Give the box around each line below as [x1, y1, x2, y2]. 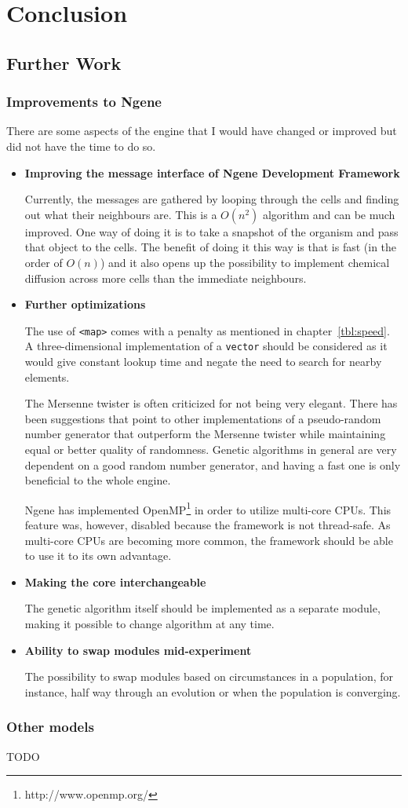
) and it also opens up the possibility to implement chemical [100, 254, 390, 270]
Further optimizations [24, 296, 146, 313]
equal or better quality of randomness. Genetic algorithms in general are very [24, 441, 397, 457]
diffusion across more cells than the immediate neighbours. [24, 269, 307, 286]
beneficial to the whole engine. [24, 472, 171, 488]
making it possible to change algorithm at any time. [24, 616, 275, 631]
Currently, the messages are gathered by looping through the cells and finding [24, 191, 399, 207]
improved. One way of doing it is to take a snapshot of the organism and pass [24, 223, 399, 239]
